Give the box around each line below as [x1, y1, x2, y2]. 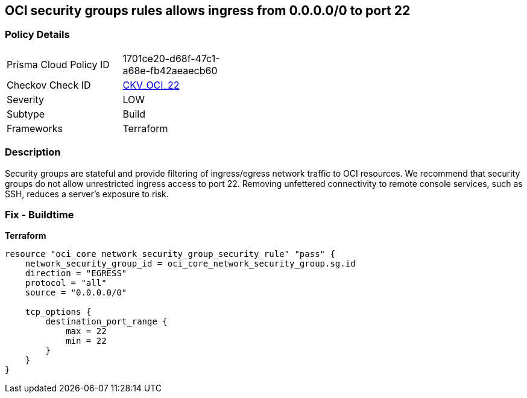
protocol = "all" [25, 278, 107, 288]
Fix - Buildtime [5, 208, 74, 221]
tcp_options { [25, 307, 92, 317]
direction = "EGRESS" [25, 268, 127, 279]
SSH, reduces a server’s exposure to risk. [5, 188, 169, 199]
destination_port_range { [45, 317, 168, 327]
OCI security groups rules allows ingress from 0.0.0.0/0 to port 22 [5, 3, 411, 18]
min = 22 [66, 336, 107, 346]
